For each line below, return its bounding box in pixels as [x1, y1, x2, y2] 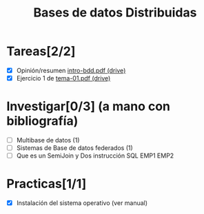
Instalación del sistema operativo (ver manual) [16, 199, 148, 207]
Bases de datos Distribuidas [33, 5, 197, 21]
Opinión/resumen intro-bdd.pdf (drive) [16, 66, 126, 74]
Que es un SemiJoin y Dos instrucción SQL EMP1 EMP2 [16, 151, 174, 160]
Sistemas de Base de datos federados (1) [16, 144, 134, 152]
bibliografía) [6, 114, 79, 129]
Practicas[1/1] [6, 176, 87, 192]
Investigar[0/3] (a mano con [6, 98, 170, 114]
